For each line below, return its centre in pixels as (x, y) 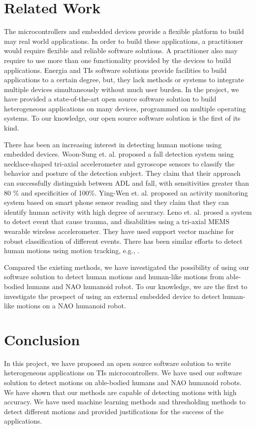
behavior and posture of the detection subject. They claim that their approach (122, 173)
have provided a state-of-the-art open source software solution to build (110, 99)
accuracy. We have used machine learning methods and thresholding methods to (125, 402)
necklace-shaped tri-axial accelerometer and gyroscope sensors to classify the (119, 163)
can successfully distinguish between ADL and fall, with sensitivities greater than (127, 183)
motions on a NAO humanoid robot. (71, 306)
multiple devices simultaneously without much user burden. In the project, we (122, 89)
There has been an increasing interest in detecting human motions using (113, 144)
